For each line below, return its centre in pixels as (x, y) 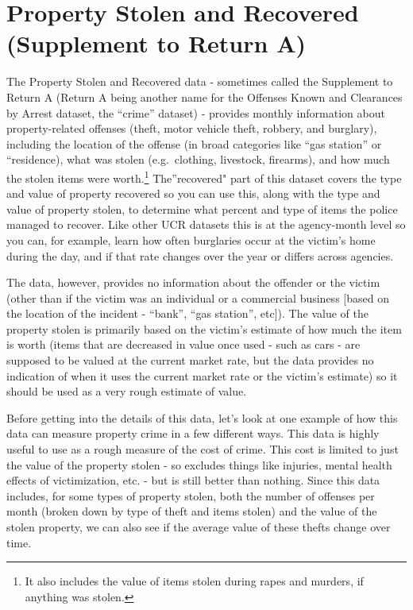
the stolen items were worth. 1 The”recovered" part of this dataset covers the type (204, 176)
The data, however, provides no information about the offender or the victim (193, 282)
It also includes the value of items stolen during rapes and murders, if (194, 581)
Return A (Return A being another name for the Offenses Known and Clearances (205, 97)
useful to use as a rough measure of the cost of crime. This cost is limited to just (203, 449)
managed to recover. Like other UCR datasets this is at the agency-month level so (206, 224)
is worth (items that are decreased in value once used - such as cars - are (183, 344)
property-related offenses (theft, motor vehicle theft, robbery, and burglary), (192, 128)
